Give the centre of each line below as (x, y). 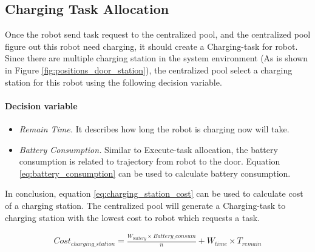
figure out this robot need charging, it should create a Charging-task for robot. (151, 46)
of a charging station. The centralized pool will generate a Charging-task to (145, 205)
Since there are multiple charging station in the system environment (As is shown (157, 58)
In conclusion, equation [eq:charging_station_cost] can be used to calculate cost (154, 193)
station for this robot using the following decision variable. (113, 82)
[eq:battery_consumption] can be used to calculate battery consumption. (155, 173)
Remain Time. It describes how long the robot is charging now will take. (154, 128)
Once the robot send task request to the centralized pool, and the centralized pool (158, 34)
